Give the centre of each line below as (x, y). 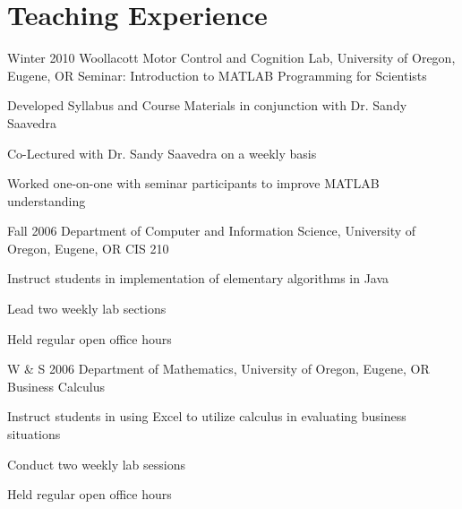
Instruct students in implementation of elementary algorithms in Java (198, 278)
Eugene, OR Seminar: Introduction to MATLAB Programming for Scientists (217, 75)
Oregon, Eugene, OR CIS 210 (88, 248)
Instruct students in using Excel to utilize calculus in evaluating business (207, 416)
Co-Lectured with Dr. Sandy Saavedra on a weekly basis (162, 153)
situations (34, 434)
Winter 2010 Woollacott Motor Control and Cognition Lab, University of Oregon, (231, 58)
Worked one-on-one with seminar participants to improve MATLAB (193, 183)
